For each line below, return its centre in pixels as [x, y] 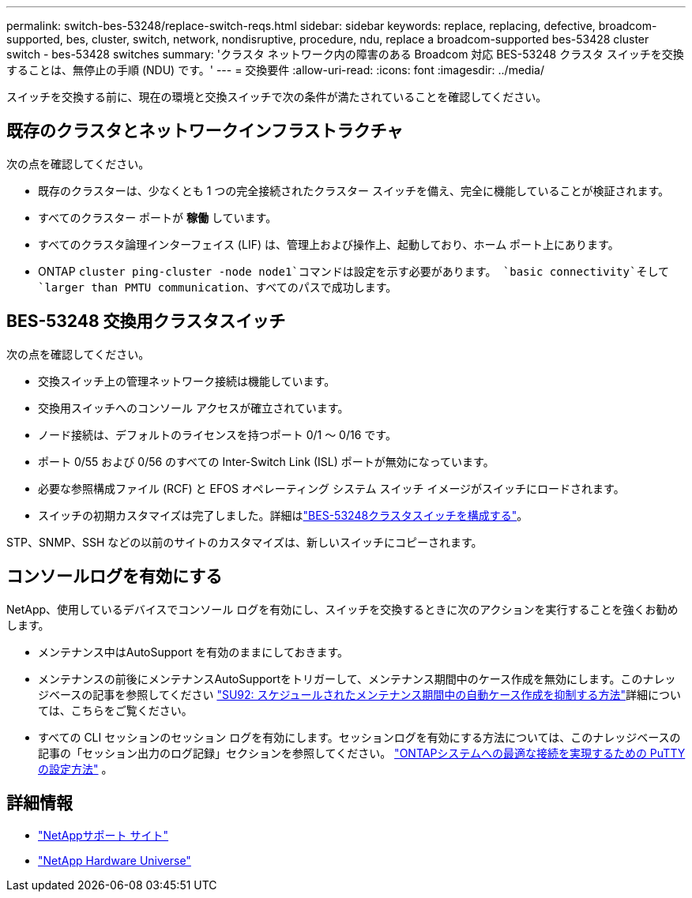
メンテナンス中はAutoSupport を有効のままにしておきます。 [194, 652]
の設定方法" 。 [75, 768]
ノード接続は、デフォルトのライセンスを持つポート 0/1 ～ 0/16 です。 [217, 434]
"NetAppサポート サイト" [103, 836]
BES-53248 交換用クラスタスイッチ [146, 321]
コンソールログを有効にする [115, 577]
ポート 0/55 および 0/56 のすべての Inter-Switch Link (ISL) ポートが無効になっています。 [266, 461]
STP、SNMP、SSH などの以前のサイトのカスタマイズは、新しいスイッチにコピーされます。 [244, 542]
